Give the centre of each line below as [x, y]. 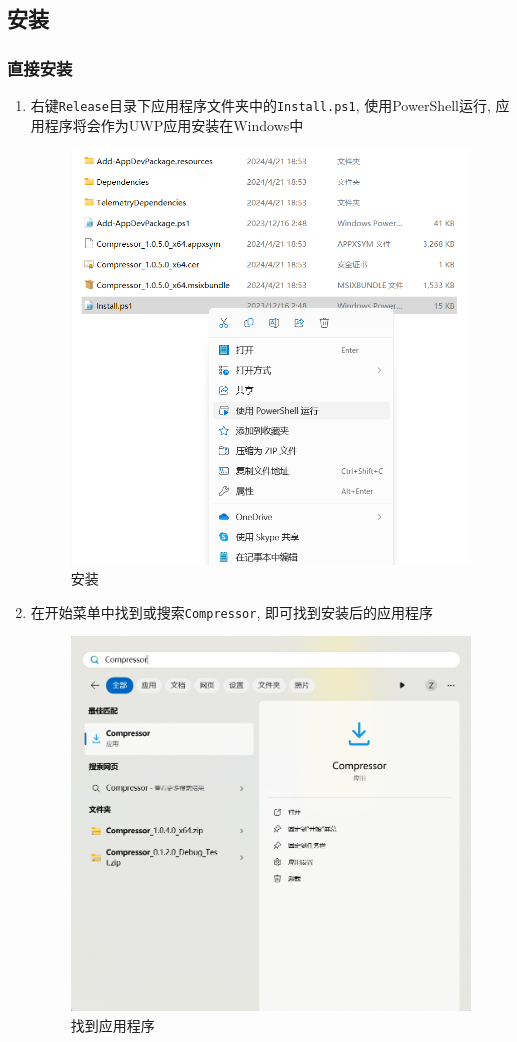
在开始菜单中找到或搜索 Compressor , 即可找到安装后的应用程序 [231, 611]
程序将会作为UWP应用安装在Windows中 [174, 124]
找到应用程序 [112, 1024]
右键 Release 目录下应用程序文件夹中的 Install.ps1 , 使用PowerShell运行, [260, 105]
